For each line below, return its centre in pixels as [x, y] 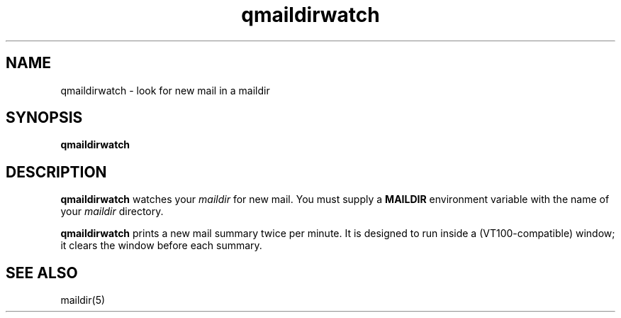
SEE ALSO [42, 273]
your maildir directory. [112, 212]
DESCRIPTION [56, 172]
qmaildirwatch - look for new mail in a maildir [165, 90]
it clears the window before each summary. [161, 246]
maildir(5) [83, 300]
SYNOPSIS [44, 118]
